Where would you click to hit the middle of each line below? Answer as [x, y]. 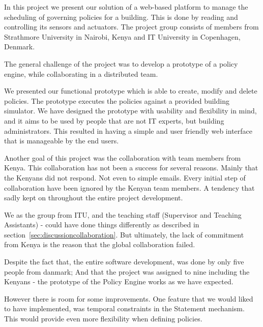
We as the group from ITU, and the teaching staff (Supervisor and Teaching [123, 214]
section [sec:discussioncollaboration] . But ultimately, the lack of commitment [124, 234]
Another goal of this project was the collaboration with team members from [123, 157]
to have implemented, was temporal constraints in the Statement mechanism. [124, 308]
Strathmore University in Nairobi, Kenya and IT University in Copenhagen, [122, 36]
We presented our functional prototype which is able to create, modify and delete [131, 91]
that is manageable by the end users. [62, 141]
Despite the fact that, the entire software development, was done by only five [124, 262]
